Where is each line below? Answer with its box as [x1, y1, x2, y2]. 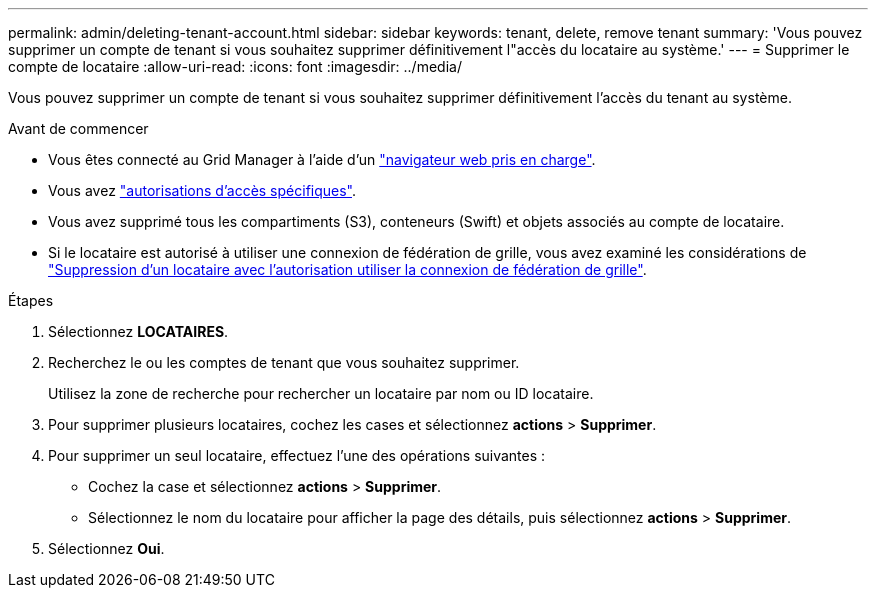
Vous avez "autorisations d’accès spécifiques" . [48, 182, 357, 199]
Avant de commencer [8, 120, 149, 137]
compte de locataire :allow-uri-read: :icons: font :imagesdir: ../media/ [8, 58, 462, 75]
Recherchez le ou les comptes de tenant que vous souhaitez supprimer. [48, 354, 520, 371]
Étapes [8, 292, 54, 309]
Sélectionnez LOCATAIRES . [48, 323, 229, 340]
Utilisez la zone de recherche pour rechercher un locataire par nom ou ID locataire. [48, 385, 594, 402]
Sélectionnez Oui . [48, 540, 165, 557]
